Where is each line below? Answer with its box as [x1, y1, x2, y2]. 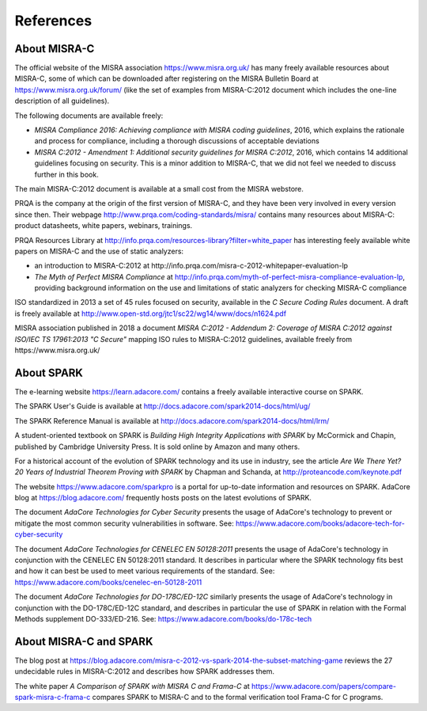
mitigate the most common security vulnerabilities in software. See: [14, 519, 234, 528]
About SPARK [14, 366, 83, 379]
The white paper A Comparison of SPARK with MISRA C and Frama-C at [14, 681, 251, 690]
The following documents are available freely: [14, 111, 164, 120]
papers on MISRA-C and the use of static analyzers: [14, 246, 184, 256]
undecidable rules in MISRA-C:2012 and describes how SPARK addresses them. [14, 667, 275, 676]
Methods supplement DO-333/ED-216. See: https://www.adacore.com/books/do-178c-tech [14, 614, 312, 623]
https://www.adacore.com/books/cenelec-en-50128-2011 [14, 577, 202, 587]
